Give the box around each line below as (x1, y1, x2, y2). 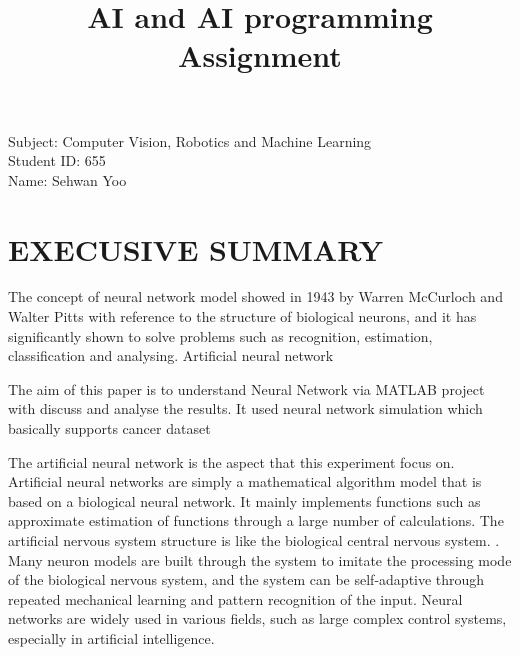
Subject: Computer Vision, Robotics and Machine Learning (8, 130, 372, 151)
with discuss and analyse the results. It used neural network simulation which (8, 398, 483, 419)
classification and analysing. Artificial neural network (8, 345, 334, 366)
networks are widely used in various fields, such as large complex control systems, (8, 608, 507, 629)
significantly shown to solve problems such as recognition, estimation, (8, 325, 433, 346)
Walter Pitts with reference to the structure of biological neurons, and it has (8, 306, 477, 327)
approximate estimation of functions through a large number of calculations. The (8, 510, 504, 531)
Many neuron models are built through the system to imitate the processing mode (8, 549, 512, 570)
